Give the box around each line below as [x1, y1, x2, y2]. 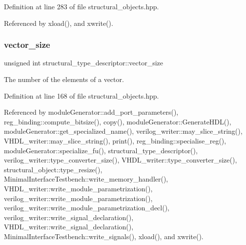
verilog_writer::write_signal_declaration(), [4, 212, 134, 222]
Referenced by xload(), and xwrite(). [4, 18, 113, 28]
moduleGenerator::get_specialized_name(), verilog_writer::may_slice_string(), [4, 126, 243, 136]
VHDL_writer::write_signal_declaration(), [4, 222, 134, 232]
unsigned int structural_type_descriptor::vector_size [4, 58, 164, 68]
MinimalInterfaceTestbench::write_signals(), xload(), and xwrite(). [4, 231, 204, 241]
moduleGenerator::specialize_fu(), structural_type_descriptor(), [4, 145, 198, 155]
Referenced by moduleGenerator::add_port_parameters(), [4, 107, 179, 117]
